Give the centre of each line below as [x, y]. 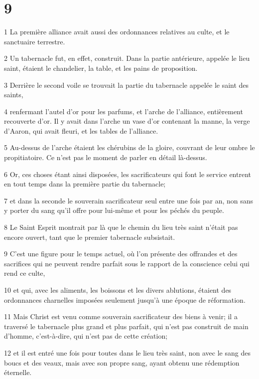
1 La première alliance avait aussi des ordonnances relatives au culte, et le [117, 32]
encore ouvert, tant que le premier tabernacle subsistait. [90, 237]
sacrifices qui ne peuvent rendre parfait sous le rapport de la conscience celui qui [127, 263]
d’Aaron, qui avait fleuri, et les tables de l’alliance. [81, 130]
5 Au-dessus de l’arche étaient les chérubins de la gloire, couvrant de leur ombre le [129, 147]
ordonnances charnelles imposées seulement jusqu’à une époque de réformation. [125, 299]
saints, [14, 95]
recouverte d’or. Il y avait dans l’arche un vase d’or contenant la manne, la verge [127, 121]
